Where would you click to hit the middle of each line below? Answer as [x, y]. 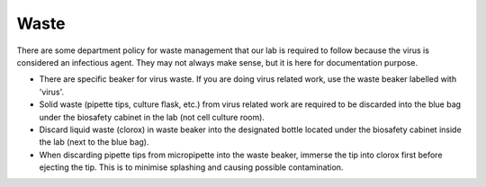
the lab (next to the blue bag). [94, 142]
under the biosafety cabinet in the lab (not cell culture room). [152, 117]
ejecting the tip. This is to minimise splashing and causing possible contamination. [191, 167]
